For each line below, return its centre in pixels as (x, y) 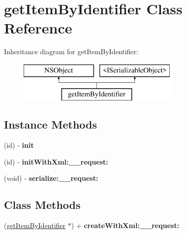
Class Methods (42, 205)
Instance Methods (50, 124)
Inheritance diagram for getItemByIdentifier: (71, 51)
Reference (38, 28)
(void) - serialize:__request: (51, 178)
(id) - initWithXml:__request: (56, 161)
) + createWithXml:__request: (125, 225)
